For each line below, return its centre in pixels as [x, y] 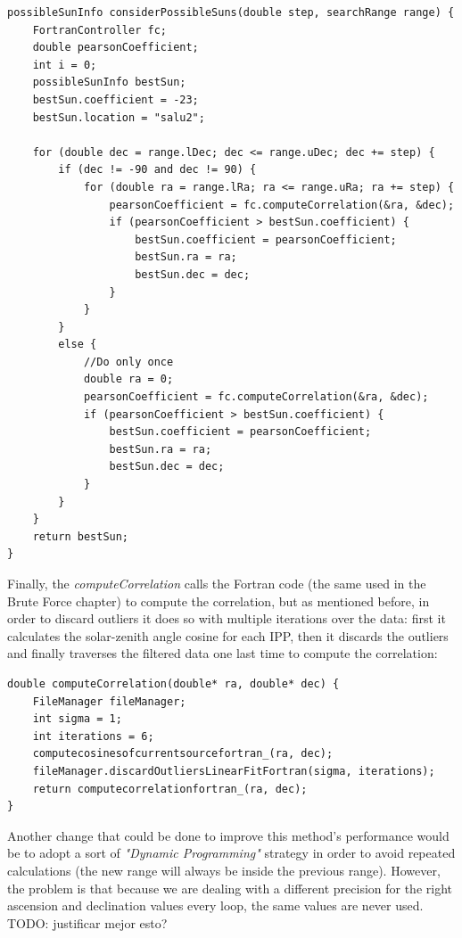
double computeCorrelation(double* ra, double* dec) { [173, 683]
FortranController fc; [99, 30]
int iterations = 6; [93, 736]
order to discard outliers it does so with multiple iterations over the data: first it [227, 618]
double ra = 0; [128, 379]
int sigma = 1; [77, 719]
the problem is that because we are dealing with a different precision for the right [230, 888]
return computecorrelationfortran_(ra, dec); [170, 789]
